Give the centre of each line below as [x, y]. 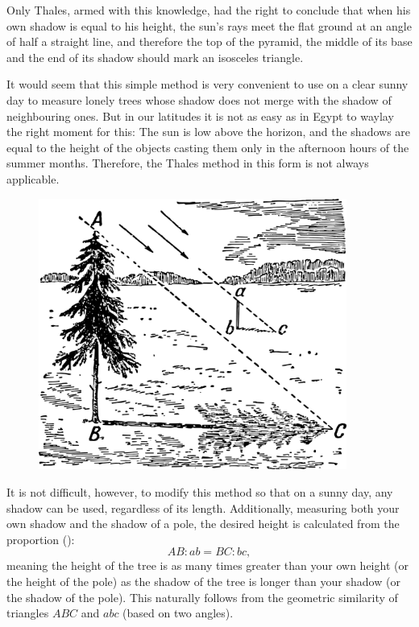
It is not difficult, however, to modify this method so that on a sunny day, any [200, 492]
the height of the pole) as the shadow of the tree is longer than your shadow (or [203, 581]
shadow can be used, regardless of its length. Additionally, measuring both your [203, 507]
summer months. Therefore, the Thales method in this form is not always [188, 163]
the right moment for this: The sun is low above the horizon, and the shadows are [209, 132]
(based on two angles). [178, 613]
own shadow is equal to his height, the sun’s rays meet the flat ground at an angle [209, 25]
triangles [28, 613]
